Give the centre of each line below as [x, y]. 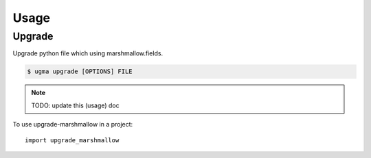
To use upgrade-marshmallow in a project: [73, 124]
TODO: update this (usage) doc [75, 105]
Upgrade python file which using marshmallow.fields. [88, 53]
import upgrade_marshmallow [72, 140]
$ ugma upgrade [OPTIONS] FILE [80, 71]
